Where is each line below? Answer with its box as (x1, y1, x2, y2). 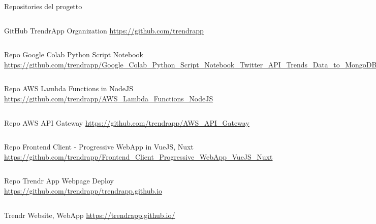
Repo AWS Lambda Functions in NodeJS (4, 83, 134, 94)
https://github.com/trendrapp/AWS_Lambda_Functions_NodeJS (4, 93, 213, 103)
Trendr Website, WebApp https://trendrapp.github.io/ (4, 209, 175, 220)
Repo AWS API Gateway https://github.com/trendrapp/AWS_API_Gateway (4, 117, 249, 128)
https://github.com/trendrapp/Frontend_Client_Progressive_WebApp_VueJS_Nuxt (4, 151, 273, 162)
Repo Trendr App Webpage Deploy (4, 175, 114, 186)
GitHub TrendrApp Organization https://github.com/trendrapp (4, 25, 204, 35)
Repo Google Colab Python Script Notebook (4, 49, 143, 60)
